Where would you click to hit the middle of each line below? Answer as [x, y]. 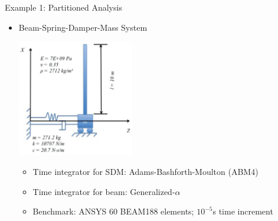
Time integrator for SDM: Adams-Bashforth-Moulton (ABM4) [145, 172]
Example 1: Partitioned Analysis [63, 7]
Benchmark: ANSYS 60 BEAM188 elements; [113, 211]
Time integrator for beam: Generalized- [104, 191]
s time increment [243, 211]
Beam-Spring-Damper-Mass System [83, 27]
